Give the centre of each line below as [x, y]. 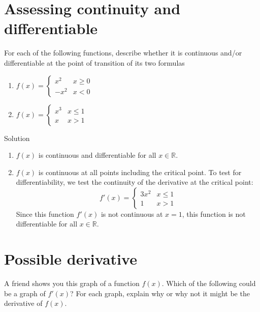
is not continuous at [132, 214]
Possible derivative [71, 259]
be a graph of [25, 293]
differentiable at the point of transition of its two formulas [94, 62]
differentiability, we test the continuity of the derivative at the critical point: [135, 182]
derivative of [23, 303]
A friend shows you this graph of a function [72, 283]
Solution [17, 138]
